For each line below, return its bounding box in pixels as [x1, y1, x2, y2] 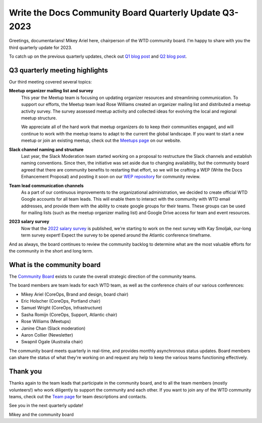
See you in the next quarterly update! [9, 403, 83, 408]
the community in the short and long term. [9, 248, 93, 254]
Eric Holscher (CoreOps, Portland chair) [21, 298, 101, 304]
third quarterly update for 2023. [9, 44, 72, 51]
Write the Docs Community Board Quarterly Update [9, 7, 221, 18]
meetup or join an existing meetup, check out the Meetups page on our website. [21, 137, 181, 143]
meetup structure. [21, 115, 57, 121]
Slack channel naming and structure [9, 146, 84, 152]
